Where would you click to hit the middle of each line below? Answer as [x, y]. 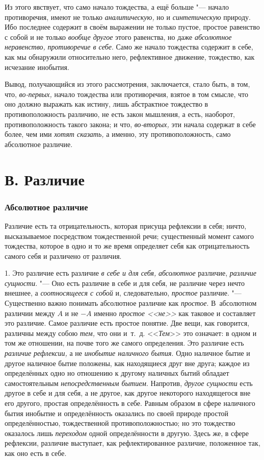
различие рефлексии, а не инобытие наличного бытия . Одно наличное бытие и [127, 353]
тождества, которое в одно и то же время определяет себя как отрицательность [127, 246]
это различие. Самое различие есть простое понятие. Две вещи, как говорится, [127, 323]
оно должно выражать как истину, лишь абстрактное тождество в [107, 104]
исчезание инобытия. [37, 67]
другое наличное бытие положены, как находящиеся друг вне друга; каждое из [127, 363]
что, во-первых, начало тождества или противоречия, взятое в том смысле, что [127, 94]
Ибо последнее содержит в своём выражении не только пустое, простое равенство [132, 27]
